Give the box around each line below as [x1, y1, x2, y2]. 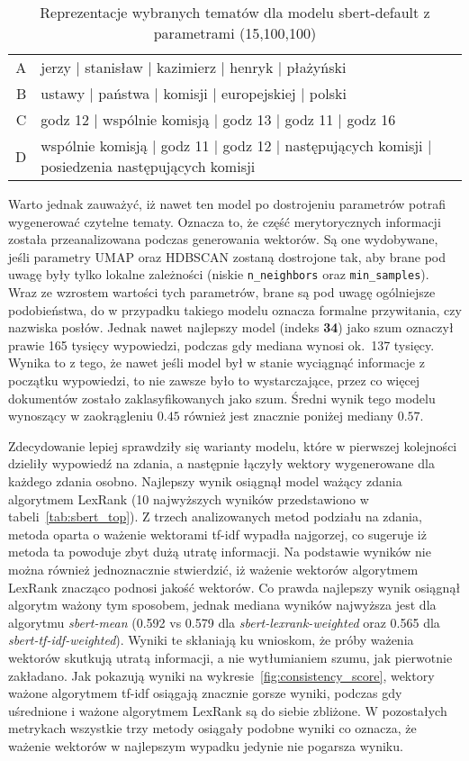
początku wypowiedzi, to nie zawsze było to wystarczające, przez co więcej [8, 371, 420, 389]
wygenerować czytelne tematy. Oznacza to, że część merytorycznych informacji [8, 212, 441, 231]
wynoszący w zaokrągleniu [8, 406, 154, 425]
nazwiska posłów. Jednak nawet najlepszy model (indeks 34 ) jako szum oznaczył [8, 318, 454, 337]
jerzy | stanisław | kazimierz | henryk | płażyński [41, 57, 347, 77]
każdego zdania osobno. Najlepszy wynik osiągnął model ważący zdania [8, 471, 402, 490]
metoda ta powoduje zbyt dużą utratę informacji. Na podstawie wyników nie [8, 542, 431, 561]
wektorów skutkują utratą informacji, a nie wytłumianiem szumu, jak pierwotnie [8, 648, 453, 666]
